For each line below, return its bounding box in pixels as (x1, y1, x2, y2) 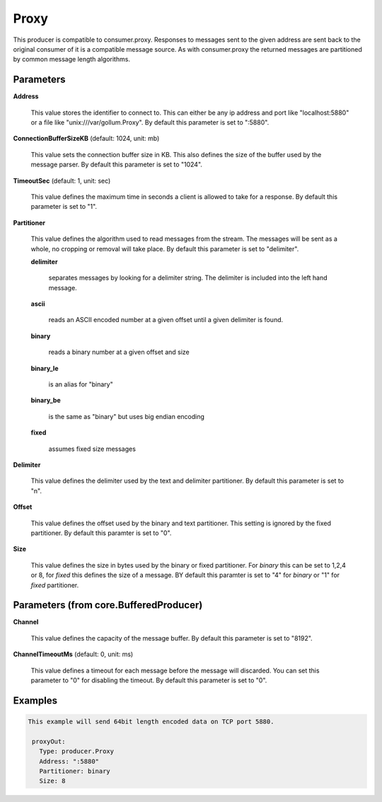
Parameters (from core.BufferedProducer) (13, 599, 203, 612)
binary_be (30, 396, 62, 405)
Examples (13, 694, 58, 706)
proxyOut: (32, 737, 66, 745)
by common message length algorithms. (13, 55, 131, 64)
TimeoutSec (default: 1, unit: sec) (13, 176, 111, 185)
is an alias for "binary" (48, 380, 113, 389)
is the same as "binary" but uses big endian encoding (48, 412, 205, 420)
